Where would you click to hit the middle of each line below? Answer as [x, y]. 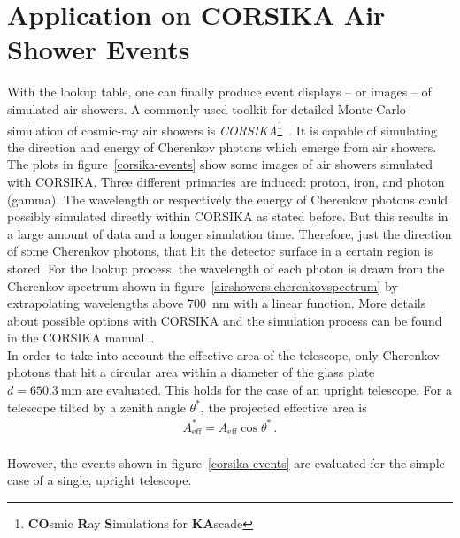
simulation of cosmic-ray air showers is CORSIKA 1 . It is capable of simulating [222, 128]
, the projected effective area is [284, 407]
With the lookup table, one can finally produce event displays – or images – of [219, 92]
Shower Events [99, 49]
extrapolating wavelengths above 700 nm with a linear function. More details [217, 303]
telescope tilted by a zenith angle [96, 407]
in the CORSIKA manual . [81, 338]
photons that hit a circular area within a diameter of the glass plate [191, 372]
